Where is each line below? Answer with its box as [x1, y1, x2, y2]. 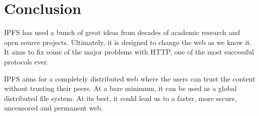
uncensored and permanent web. [4, 102, 103, 113]
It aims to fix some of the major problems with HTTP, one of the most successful [4, 46, 254, 57]
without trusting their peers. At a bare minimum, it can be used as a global [4, 83, 237, 93]
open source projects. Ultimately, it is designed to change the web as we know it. [4, 36, 252, 47]
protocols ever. [4, 56, 49, 66]
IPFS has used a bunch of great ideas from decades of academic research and [4, 27, 240, 37]
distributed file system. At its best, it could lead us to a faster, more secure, [4, 92, 237, 103]
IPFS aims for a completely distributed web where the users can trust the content [4, 73, 255, 83]
